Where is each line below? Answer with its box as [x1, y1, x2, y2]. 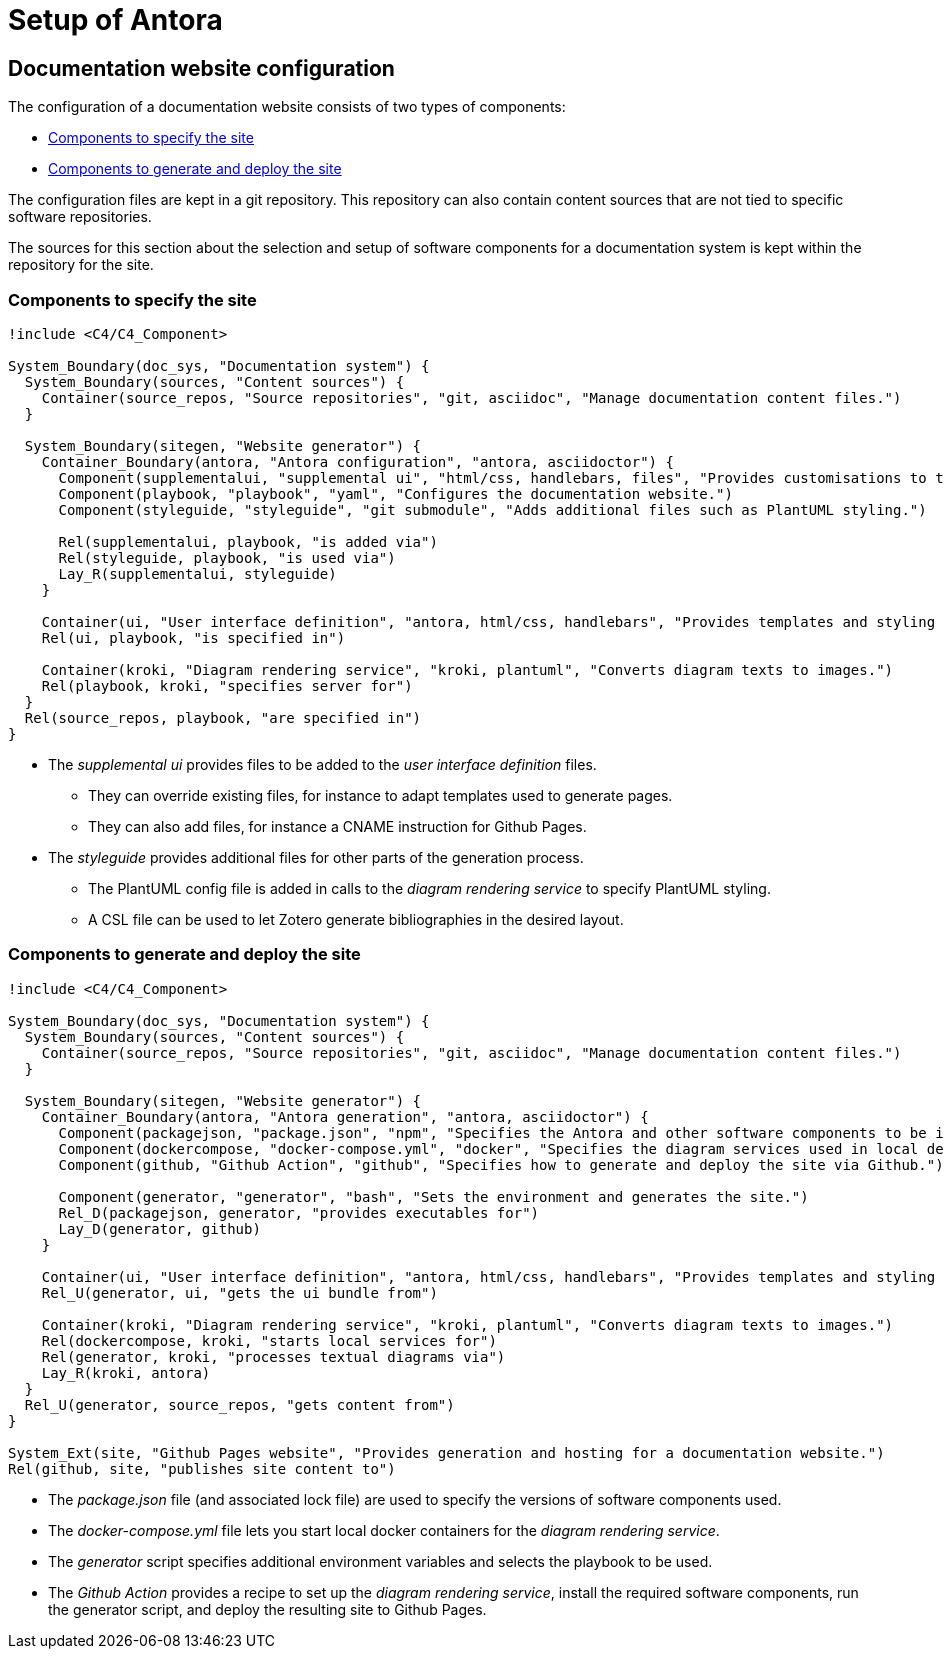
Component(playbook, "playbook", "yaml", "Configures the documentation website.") [58, 485, 733, 502]
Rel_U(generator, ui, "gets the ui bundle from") [41, 1284, 438, 1301]
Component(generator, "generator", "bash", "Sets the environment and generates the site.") [58, 1188, 809, 1205]
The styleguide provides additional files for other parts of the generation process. [48, 848, 584, 866]
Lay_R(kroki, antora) [41, 1364, 211, 1381]
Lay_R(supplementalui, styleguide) [58, 565, 337, 582]
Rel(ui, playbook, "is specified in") [41, 629, 346, 646]
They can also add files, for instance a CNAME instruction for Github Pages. [88, 817, 587, 835]
